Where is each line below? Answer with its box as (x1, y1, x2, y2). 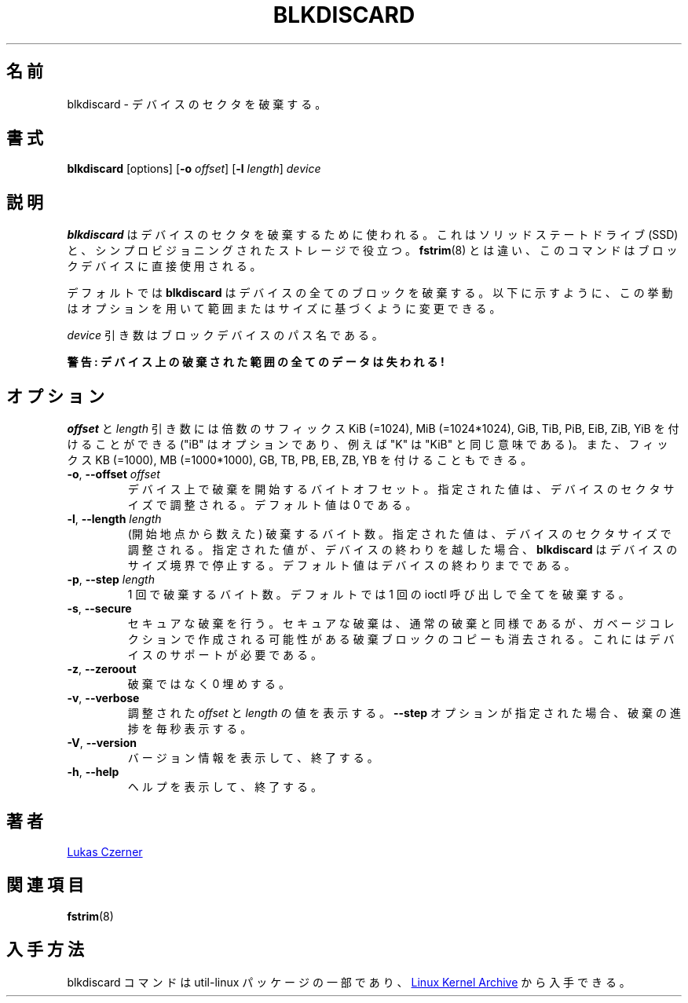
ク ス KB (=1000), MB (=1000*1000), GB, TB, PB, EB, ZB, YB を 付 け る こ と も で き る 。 (67, 453, 532, 467)
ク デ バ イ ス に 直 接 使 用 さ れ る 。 (67, 259, 262, 273)
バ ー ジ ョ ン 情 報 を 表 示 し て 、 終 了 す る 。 (127, 751, 379, 765)
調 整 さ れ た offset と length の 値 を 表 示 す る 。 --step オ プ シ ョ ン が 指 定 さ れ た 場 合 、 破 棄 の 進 (127, 706, 681, 720)
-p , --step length (67, 573, 155, 587)
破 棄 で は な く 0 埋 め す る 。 (127, 677, 290, 691)
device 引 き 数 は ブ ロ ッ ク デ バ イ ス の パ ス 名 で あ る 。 (67, 328, 383, 342)
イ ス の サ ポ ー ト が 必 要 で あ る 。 (127, 648, 322, 662)
